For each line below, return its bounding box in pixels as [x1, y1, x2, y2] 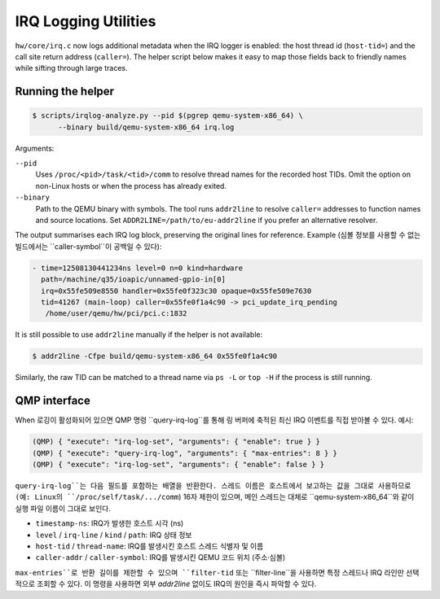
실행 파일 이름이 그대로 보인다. [15, 503, 112, 513]
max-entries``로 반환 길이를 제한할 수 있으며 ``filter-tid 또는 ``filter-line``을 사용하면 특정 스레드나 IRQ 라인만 [15, 567, 405, 577]
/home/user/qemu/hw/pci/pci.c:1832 [45, 309, 187, 318]
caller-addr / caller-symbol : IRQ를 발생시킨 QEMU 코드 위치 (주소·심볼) [35, 553, 286, 562]
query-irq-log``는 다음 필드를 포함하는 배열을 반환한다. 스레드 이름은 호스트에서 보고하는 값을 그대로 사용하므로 [15, 481, 411, 490]
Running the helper [15, 85, 114, 98]
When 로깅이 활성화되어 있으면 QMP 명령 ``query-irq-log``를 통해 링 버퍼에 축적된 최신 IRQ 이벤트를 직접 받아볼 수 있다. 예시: [15, 415, 414, 425]
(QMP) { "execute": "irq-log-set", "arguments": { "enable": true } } [32, 437, 321, 447]
